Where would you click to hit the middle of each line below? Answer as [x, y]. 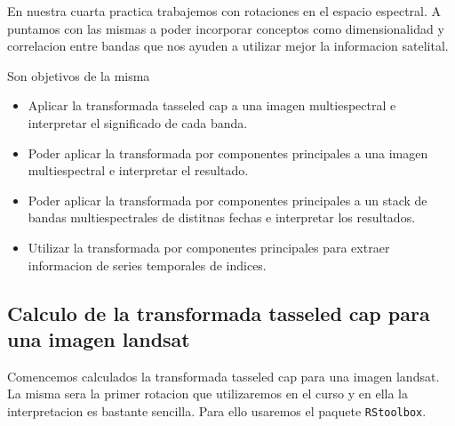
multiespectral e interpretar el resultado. [138, 170]
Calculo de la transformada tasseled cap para [219, 313]
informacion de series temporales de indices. [147, 265]
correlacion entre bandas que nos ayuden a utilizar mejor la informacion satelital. [228, 46]
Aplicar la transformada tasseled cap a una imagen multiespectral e [212, 105]
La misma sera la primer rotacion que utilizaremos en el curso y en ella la [208, 394]
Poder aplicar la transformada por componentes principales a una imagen [228, 153]
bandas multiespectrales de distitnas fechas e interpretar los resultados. [222, 217]
